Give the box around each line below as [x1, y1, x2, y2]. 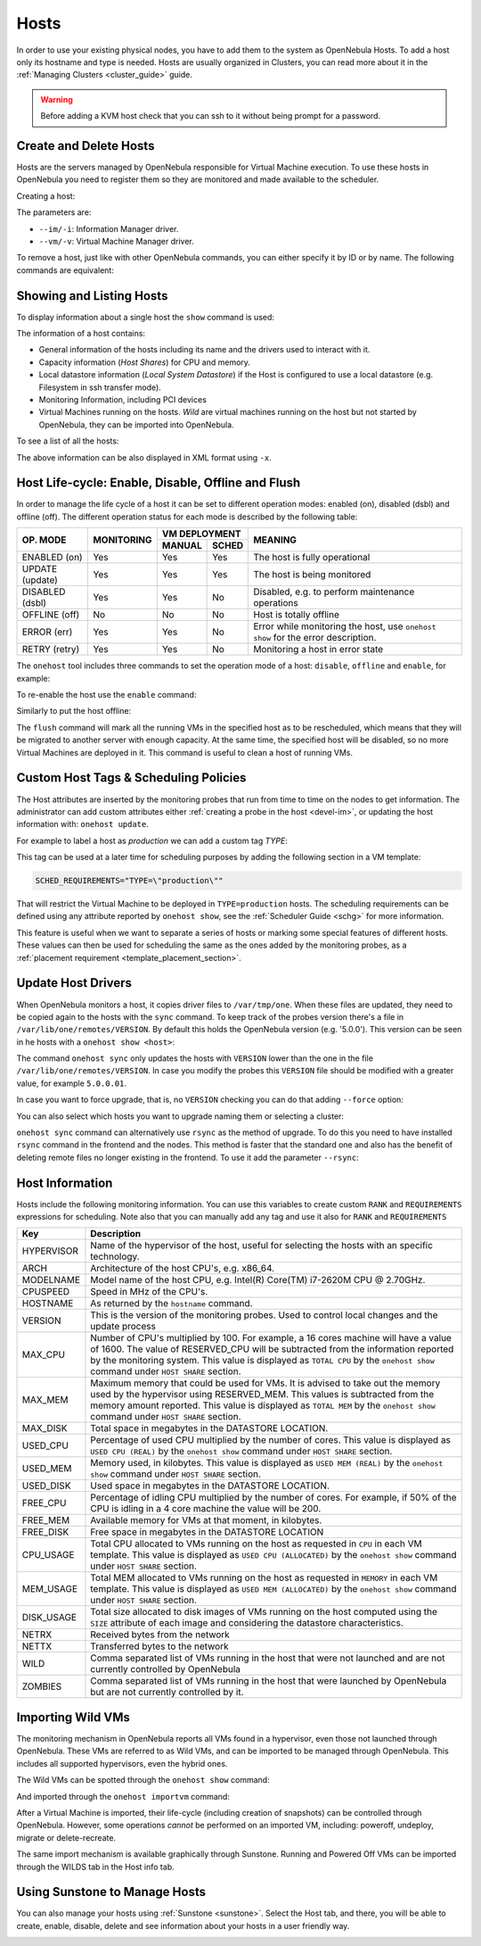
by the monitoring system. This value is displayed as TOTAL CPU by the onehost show [90, 1354, 436, 1367]
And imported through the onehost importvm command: [16, 1791, 231, 1801]
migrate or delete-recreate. [16, 1832, 116, 1842]
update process [90, 1321, 156, 1333]
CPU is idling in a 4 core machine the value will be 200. [90, 1503, 322, 1515]
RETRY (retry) [21, 643, 80, 656]
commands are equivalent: [16, 264, 115, 276]
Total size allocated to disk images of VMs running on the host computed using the [90, 1606, 438, 1619]
